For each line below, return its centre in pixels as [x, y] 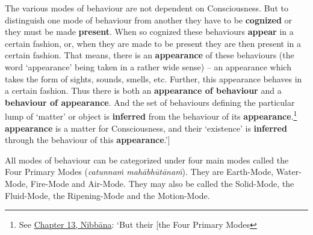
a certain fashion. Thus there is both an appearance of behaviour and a [143, 90]
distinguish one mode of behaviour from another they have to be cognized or [148, 20]
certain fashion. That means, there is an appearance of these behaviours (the [150, 55]
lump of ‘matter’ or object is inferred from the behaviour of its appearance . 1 [151, 115]
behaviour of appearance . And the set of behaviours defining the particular [150, 102]
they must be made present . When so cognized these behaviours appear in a [149, 32]
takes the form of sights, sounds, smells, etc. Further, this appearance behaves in [153, 78]
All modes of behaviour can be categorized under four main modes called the [147, 160]
